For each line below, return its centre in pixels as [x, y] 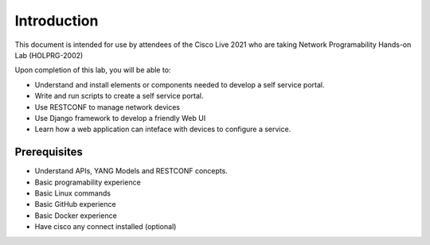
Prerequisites [49, 152]
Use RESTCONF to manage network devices [107, 107]
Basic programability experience [88, 182]
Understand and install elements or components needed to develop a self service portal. [180, 84]
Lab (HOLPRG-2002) [49, 55]
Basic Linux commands [73, 193]
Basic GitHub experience [75, 204]
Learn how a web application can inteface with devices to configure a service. [163, 129]
